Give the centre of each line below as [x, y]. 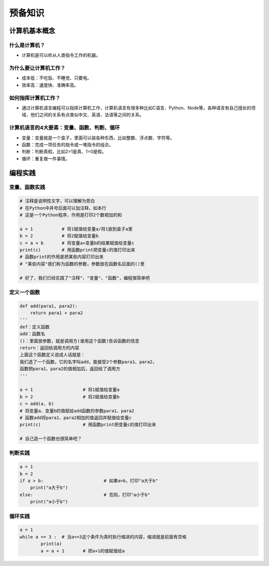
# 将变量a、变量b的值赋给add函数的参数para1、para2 [77, 411]
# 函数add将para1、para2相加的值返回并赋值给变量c [76, 418]
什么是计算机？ [27, 45]
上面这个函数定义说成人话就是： [53, 355]
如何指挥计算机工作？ [35, 98]
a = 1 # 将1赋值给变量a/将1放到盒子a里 [76, 229]
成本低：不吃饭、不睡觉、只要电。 [57, 78]
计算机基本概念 [32, 31]
